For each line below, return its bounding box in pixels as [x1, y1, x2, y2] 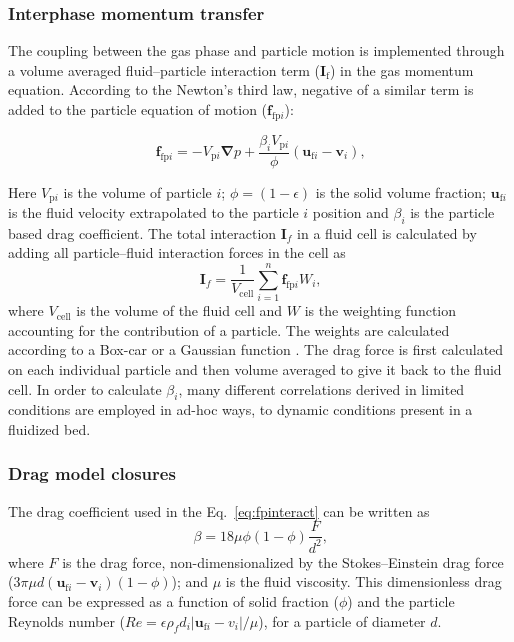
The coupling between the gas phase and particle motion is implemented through [8, 40, 505, 61]
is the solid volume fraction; [315, 181, 487, 202]
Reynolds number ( [8, 610, 125, 631]
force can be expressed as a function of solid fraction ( [8, 590, 339, 611]
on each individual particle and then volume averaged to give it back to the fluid [8, 358, 502, 379]
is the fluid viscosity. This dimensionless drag [225, 571, 502, 592]
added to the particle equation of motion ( [8, 99, 268, 119]
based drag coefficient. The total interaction [8, 222, 277, 243]
